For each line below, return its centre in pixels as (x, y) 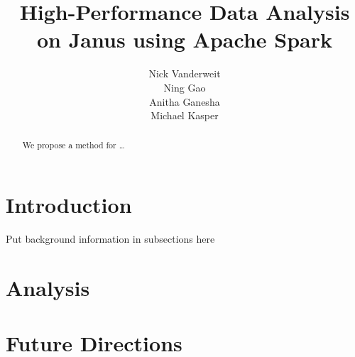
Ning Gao (185, 87)
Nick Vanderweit (185, 73)
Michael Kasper (185, 115)
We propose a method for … (73, 145)
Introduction (69, 205)
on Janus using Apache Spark (185, 39)
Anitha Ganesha (185, 101)
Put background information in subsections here (110, 239)
